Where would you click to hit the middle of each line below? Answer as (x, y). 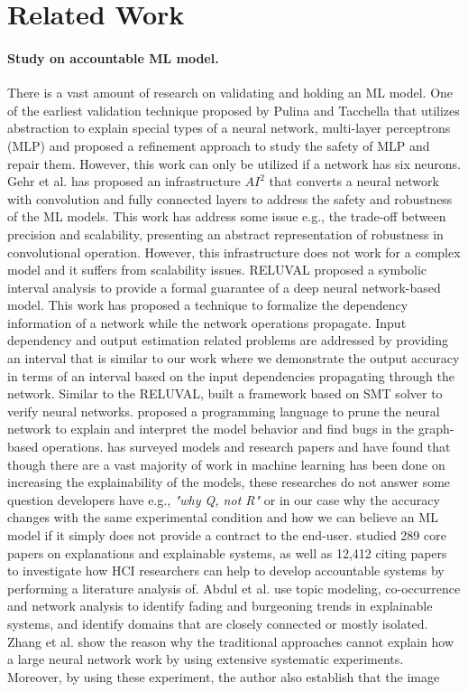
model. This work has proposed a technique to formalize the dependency (208, 305)
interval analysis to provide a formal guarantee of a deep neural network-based (224, 287)
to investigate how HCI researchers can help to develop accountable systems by (226, 570)
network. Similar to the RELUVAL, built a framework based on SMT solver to (225, 393)
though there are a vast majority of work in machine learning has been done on (226, 464)
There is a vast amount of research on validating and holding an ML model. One (230, 93)
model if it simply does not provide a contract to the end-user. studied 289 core (227, 535)
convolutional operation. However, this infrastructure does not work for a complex (234, 252)
